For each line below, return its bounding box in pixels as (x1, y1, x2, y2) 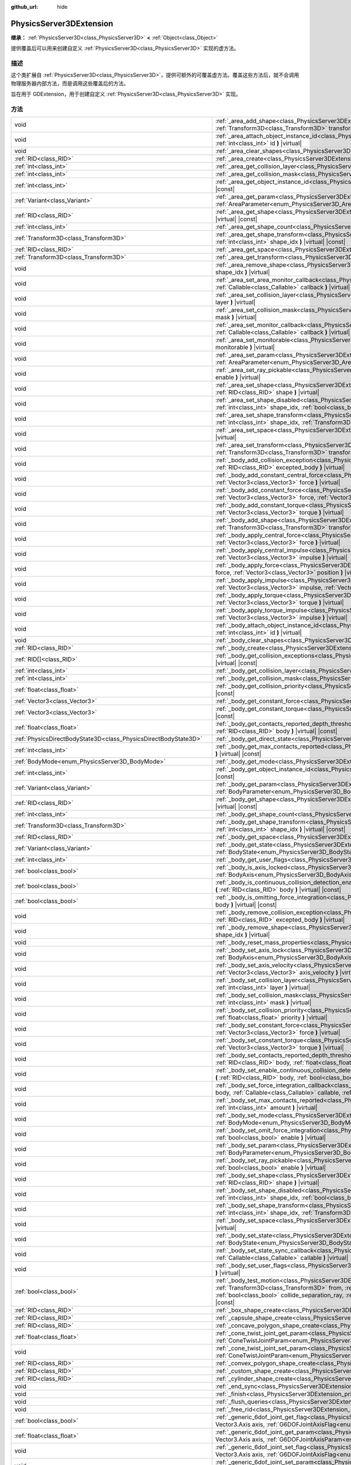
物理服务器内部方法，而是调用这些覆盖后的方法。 (11, 80, 129, 87)
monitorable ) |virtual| (215, 343, 275, 352)
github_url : (11, 4, 38, 10)
